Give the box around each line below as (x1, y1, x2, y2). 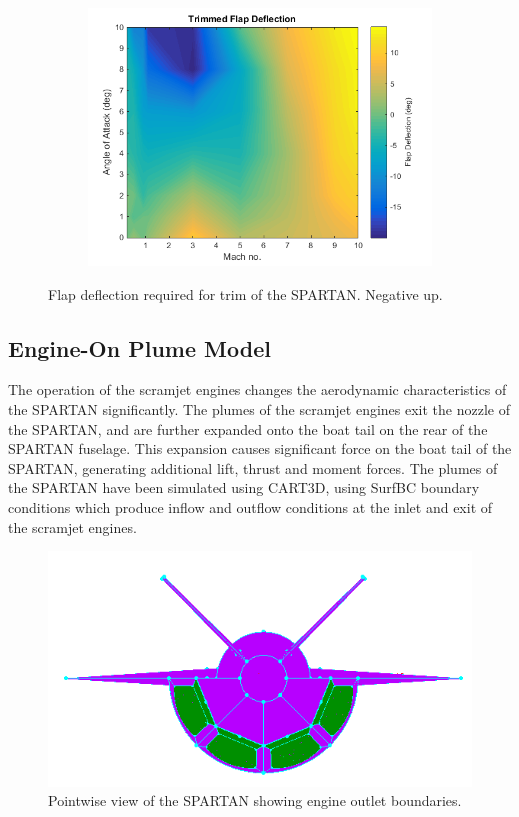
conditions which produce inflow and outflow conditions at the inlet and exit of (8, 496, 493, 517)
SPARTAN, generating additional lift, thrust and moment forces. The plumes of (8, 457, 498, 478)
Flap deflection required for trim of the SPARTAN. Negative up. (48, 283, 443, 304)
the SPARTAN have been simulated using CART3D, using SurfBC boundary (8, 477, 480, 498)
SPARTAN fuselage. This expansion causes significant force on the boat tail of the (8, 438, 512, 459)
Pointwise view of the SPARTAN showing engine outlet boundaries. (48, 790, 462, 811)
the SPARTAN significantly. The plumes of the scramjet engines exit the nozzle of (8, 398, 510, 419)
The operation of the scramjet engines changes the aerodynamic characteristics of (8, 379, 507, 400)
